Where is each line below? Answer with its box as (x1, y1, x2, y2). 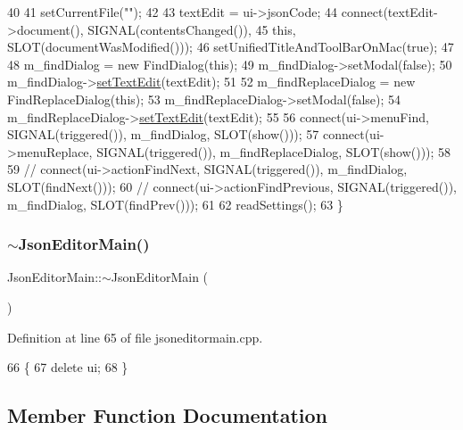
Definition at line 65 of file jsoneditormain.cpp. (7, 327, 263, 346)
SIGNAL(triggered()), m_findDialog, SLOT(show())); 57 (7, 125, 319, 144)
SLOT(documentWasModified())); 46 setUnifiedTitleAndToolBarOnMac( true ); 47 (7, 37, 454, 56)
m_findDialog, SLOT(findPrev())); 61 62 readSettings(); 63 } (7, 194, 343, 213)
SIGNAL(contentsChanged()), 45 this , (87, 20, 296, 38)
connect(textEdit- (341, 3, 438, 21)
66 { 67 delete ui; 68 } (7, 358, 128, 376)
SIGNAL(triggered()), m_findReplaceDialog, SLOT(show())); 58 (96, 142, 451, 161)
